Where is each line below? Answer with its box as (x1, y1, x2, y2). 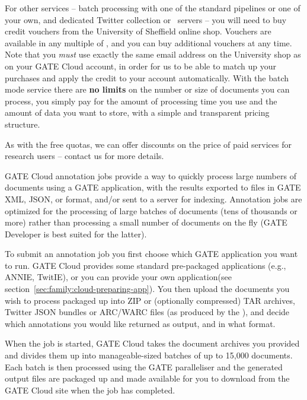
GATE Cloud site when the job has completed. (5, 383, 175, 396)
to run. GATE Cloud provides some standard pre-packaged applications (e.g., (5, 259, 286, 271)
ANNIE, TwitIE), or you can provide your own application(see (5, 271, 232, 283)
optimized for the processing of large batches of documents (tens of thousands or (5, 204, 298, 217)
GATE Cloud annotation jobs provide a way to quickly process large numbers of (5, 169, 296, 182)
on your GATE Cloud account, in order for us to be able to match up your (5, 59, 276, 72)
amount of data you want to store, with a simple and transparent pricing (5, 106, 270, 119)
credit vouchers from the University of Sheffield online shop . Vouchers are (5, 25, 271, 37)
